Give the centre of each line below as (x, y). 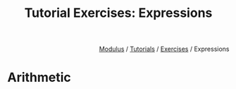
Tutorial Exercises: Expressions (118, 13)
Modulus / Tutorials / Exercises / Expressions (164, 49)
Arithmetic (39, 77)
